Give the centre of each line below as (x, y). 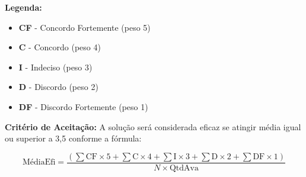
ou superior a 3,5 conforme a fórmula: (73, 138)
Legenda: (23, 7)
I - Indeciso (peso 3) (55, 67)
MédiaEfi (39, 162)
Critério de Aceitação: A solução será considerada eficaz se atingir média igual (153, 126)
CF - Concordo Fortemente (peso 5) (85, 27)
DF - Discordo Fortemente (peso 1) (83, 106)
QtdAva (184, 168)
